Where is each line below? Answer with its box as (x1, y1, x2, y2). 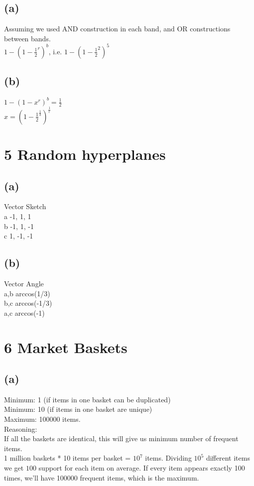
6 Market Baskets (4, 337, 127, 357)
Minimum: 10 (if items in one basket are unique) (4, 404, 152, 414)
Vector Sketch (4, 201, 46, 212)
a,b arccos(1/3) (4, 288, 50, 298)
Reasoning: (4, 423, 37, 434)
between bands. (4, 33, 51, 43)
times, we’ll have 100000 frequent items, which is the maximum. (4, 472, 199, 483)
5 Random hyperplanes (4, 143, 166, 164)
